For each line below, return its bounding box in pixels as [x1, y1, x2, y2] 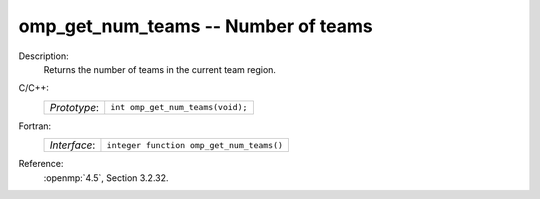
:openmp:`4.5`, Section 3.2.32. [43, 171, 169, 184]
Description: [18, 50, 69, 62]
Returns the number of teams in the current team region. [43, 63, 277, 75]
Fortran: [18, 120, 52, 132]
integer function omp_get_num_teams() [106, 140, 284, 150]
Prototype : [49, 100, 100, 114]
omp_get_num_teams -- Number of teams [18, 15, 374, 37]
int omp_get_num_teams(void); [110, 102, 248, 113]
